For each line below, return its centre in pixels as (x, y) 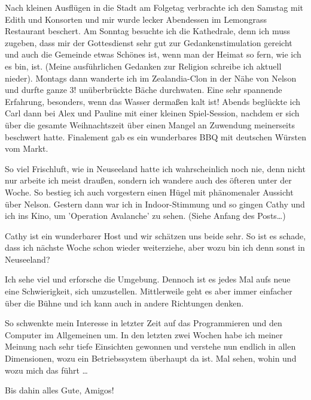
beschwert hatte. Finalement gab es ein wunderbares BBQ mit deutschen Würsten (155, 136)
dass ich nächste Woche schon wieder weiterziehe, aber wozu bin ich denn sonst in (155, 247)
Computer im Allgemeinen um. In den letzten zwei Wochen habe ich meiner (144, 334)
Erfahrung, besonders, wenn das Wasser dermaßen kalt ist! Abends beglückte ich (153, 101)
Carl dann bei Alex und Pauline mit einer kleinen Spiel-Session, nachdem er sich (152, 113)
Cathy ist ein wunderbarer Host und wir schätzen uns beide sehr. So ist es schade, (155, 235)
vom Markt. (27, 148)
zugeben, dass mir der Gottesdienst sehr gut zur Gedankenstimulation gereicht (149, 42)
